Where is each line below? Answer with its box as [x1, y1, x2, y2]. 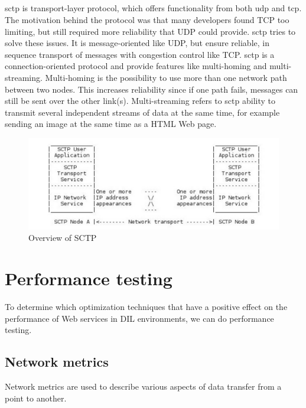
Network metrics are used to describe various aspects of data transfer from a [5, 380, 282, 393]
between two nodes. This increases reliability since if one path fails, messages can [5, 83, 298, 95]
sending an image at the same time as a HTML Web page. [5, 117, 217, 130]
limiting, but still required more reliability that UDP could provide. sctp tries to [5, 25, 296, 37]
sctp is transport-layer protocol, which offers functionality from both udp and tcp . [5, 2, 302, 14]
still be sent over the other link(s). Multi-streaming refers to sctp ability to [5, 94, 275, 107]
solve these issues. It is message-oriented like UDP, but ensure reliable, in [5, 37, 269, 49]
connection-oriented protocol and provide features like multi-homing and [5, 60, 267, 72]
